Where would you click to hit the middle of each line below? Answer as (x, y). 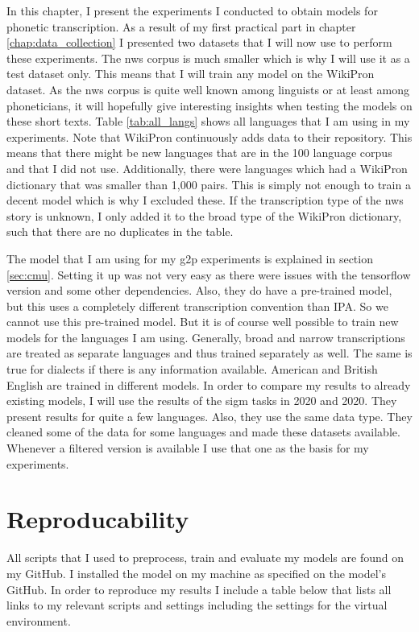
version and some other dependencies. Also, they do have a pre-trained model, (199, 290)
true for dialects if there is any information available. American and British (192, 369)
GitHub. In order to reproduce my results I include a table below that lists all (199, 589)
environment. (39, 620)
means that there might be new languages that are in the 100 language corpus (199, 153)
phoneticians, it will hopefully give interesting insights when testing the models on (209, 105)
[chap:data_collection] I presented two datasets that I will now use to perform (199, 42)
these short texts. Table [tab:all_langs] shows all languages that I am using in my (208, 121)
